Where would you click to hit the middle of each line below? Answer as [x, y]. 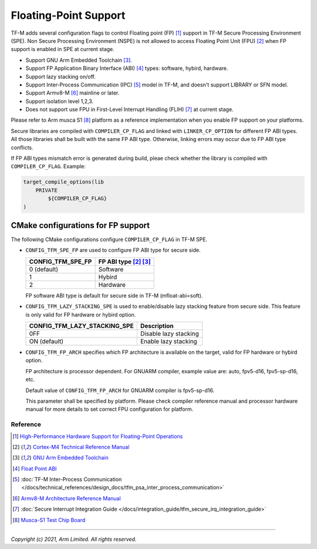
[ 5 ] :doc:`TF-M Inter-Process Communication [67, 480]
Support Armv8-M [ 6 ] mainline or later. [72, 93]
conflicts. [22, 148]
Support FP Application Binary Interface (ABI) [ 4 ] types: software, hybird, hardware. [127, 68]
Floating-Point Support [68, 15]
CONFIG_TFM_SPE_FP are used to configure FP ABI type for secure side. [113, 250]
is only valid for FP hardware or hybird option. [81, 314]
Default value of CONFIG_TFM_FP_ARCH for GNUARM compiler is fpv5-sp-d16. [120, 390]
